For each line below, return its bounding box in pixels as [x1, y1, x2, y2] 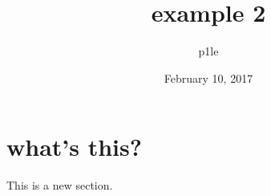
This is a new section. [6, 177, 113, 194]
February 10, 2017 [164, 69, 253, 86]
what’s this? [6, 130, 142, 163]
